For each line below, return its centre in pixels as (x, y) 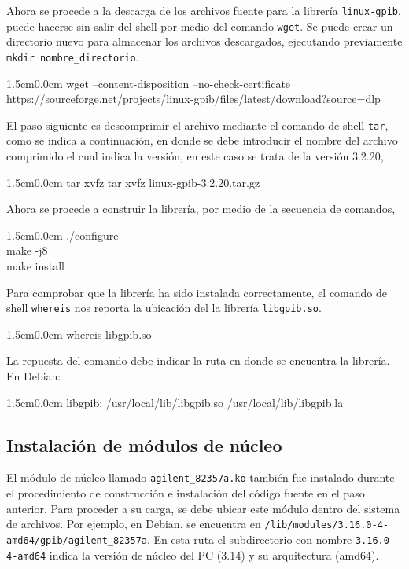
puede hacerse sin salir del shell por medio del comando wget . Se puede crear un (200, 26)
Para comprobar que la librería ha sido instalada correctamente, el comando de (197, 292)
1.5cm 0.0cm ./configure (63, 235)
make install (35, 265)
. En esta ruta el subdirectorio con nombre (249, 539)
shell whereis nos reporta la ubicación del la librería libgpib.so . (164, 308)
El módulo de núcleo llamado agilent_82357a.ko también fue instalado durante (201, 477)
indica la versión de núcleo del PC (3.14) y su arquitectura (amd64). (214, 554)
